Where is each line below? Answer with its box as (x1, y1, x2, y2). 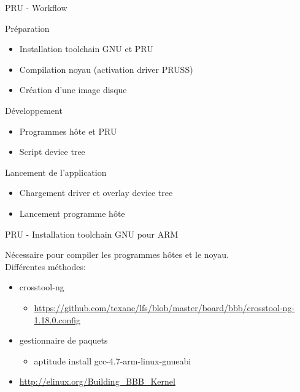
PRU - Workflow (5, 1, 67, 13)
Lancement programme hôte (19, 206, 125, 219)
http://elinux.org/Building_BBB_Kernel (19, 375, 175, 388)
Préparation (5, 21, 50, 34)
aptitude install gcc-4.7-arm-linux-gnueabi (34, 354, 191, 367)
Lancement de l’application (5, 165, 107, 178)
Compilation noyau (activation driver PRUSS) (19, 62, 193, 75)
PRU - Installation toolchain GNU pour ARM (5, 227, 179, 240)
